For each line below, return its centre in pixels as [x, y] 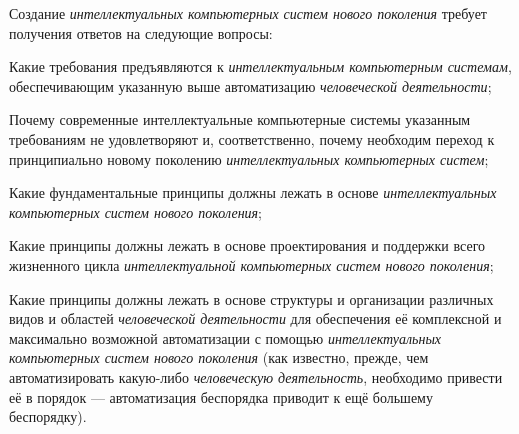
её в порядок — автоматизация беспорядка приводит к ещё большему [221, 396]
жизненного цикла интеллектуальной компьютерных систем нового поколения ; [251, 264]
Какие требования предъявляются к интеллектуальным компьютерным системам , [260, 66]
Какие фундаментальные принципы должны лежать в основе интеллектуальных [253, 192]
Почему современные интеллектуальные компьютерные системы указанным [240, 119]
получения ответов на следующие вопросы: [141, 32]
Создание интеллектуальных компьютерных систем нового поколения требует [248, 13]
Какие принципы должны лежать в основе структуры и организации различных [251, 298]
